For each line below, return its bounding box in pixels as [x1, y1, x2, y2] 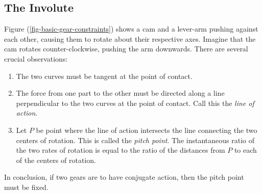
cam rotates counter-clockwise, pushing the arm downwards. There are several [4, 43, 248, 54]
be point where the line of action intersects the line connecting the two [36, 124, 257, 135]
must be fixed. [4, 181, 49, 192]
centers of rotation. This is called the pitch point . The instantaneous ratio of [16, 134, 254, 145]
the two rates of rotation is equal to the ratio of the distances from [16, 145, 225, 155]
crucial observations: [4, 53, 68, 64]
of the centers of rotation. [16, 154, 96, 165]
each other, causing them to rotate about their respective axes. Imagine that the [4, 33, 256, 44]
